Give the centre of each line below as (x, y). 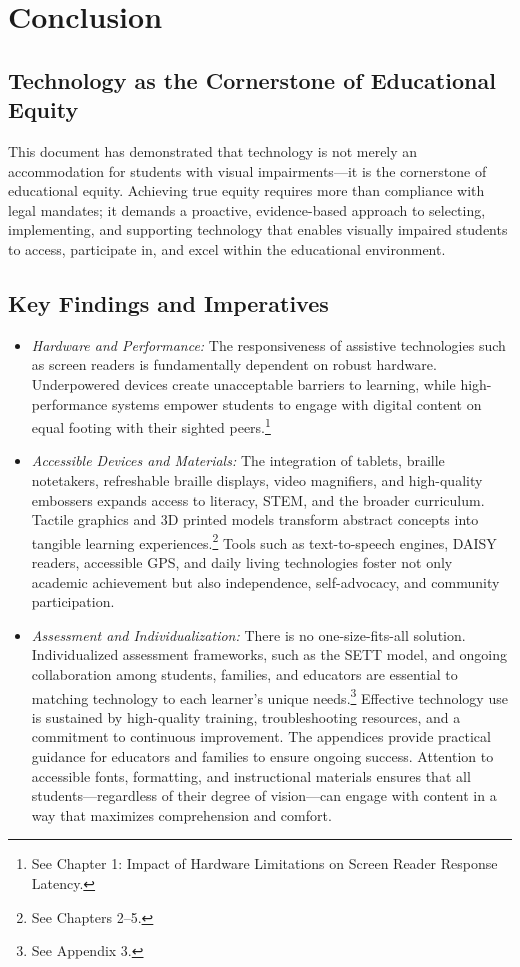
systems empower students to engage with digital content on (296, 403)
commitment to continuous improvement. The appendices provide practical (261, 736)
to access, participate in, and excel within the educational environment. (227, 248)
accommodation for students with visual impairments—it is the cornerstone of (247, 170)
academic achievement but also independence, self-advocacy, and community (265, 581)
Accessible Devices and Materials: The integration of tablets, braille (238, 460)
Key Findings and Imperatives (168, 302)
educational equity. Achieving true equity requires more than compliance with (246, 190)
